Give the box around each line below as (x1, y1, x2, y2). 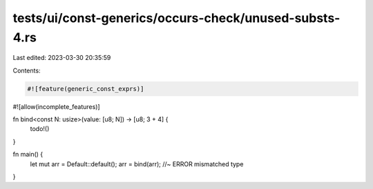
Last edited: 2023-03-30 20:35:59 (12, 54, 111, 62)
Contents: (12, 66, 41, 74)
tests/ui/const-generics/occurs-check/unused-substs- (12, 10, 341, 26)
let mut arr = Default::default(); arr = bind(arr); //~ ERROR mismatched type (30, 159, 244, 168)
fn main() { (12, 150, 44, 159)
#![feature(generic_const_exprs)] (27, 85, 144, 92)
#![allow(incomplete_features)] (12, 102, 100, 110)
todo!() (30, 125, 50, 133)
